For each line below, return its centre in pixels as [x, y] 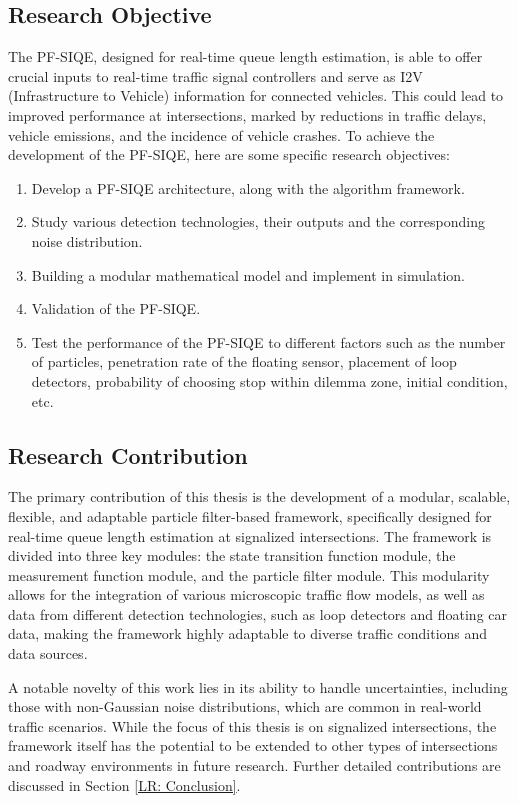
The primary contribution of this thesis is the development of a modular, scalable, [259, 496]
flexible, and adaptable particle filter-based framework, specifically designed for [250, 515]
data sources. [48, 653]
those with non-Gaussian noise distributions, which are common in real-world [245, 706]
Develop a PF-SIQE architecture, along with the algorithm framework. [248, 187]
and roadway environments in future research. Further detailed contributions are [254, 765]
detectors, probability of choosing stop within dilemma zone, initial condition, [269, 380]
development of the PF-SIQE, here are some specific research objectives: [229, 154]
